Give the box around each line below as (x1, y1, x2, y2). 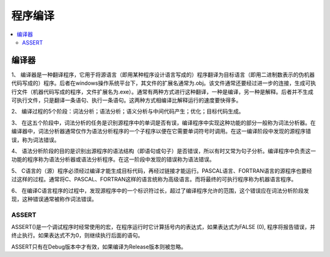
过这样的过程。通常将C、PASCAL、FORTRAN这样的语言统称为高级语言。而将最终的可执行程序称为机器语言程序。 (11, 176, 297, 183)
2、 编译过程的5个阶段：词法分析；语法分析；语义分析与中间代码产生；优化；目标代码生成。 (11, 107, 244, 115)
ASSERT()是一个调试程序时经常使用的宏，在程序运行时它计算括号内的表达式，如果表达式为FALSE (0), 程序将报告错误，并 (11, 223, 316, 231)
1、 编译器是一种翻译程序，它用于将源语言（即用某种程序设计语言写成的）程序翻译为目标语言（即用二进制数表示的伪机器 (11, 71, 315, 78)
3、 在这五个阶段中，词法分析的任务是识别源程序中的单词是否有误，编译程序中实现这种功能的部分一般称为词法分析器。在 (11, 119, 316, 126)
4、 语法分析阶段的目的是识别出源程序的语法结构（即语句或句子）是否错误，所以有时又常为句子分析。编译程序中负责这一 (11, 147, 316, 154)
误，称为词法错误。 (11, 136, 60, 143)
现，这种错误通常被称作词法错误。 (11, 195, 97, 203)
